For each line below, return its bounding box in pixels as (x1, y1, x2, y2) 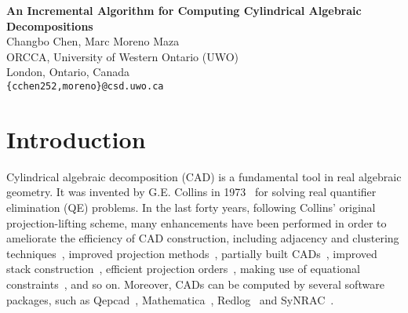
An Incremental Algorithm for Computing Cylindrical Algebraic (6, 2, 362, 18)
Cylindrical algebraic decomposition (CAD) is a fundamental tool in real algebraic (6, 168, 402, 184)
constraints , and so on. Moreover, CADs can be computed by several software (6, 275, 384, 292)
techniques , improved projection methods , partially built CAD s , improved (6, 245, 377, 261)
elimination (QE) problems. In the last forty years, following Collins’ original (6, 198, 376, 215)
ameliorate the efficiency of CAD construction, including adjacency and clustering (6, 230, 399, 246)
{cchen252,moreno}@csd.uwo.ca (6, 80, 164, 92)
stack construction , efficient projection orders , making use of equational (6, 260, 360, 277)
